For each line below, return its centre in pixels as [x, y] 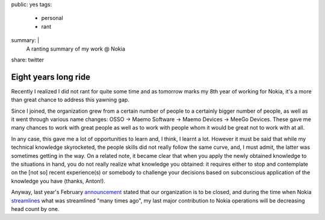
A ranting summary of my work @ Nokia [76, 49]
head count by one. [35, 209]
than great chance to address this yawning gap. [70, 100]
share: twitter [28, 60]
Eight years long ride [51, 77]
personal [52, 18]
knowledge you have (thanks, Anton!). [58, 181]
